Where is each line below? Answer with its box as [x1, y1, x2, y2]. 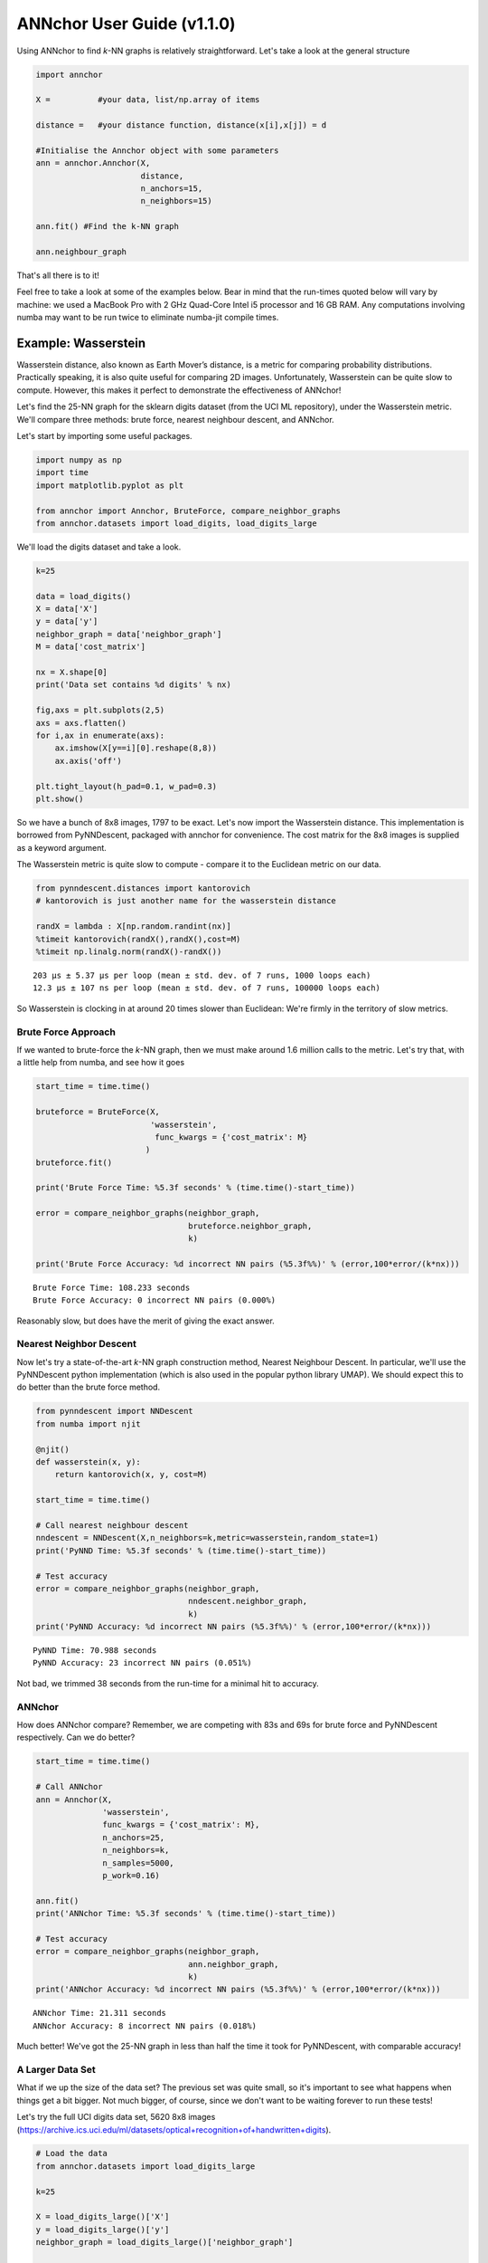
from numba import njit [35, 1418, 142, 1429]
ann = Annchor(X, [35, 1794, 113, 1805]
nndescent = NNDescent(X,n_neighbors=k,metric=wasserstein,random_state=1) [35, 1533, 380, 1543]
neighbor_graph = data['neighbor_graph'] [35, 629, 222, 639]
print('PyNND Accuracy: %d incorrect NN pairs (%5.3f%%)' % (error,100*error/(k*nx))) [35, 1621, 432, 1632]
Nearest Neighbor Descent [16, 1338, 137, 1351]
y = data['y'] [35, 616, 99, 626]
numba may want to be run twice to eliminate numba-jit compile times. [16, 312, 279, 323]
